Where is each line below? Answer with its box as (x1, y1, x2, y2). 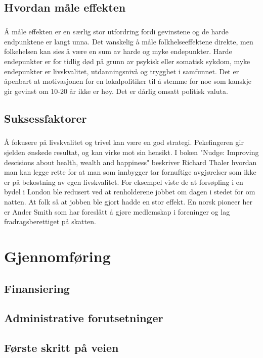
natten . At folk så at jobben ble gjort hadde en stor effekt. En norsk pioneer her (4, 196, 253, 207)
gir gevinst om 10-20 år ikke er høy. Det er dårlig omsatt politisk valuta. (4, 85, 228, 96)
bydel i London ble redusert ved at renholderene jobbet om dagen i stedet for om (4, 186, 255, 197)
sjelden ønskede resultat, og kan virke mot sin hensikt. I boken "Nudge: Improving (4, 147, 259, 158)
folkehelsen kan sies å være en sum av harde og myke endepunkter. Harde (4, 46, 232, 57)
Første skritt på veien (4, 340, 119, 355)
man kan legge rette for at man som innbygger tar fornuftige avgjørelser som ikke (4, 167, 256, 177)
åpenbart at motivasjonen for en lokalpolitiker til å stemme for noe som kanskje (4, 76, 251, 86)
